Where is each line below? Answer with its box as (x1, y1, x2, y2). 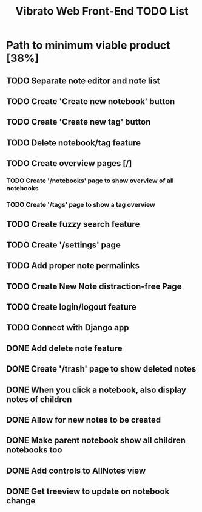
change (6, 496, 36, 506)
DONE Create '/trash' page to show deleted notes (6, 364, 197, 375)
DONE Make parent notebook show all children (6, 435, 186, 446)
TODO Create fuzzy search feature (6, 219, 140, 229)
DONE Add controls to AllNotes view (6, 465, 146, 476)
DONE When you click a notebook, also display (6, 384, 187, 395)
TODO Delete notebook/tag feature (6, 137, 141, 148)
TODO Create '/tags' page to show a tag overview (6, 200, 156, 209)
